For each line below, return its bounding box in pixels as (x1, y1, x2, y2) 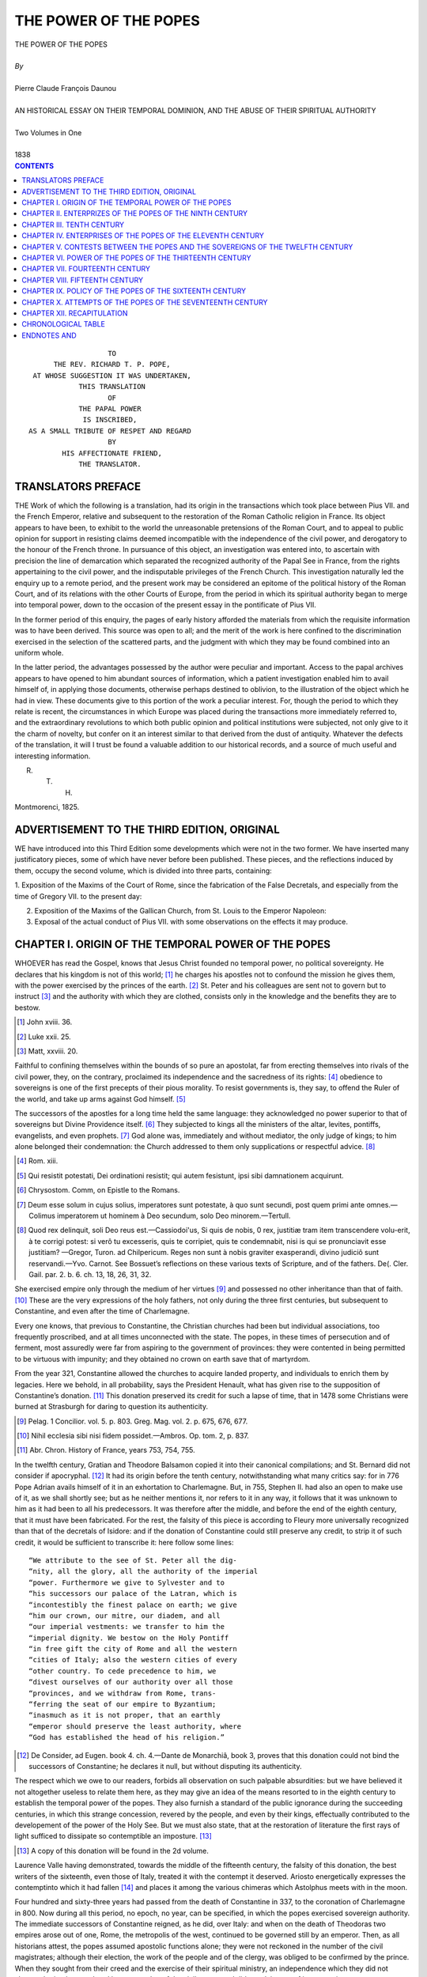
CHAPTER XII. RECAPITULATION (21, 308, 128, 318)
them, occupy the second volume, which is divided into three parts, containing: (14, 866, 272, 875)
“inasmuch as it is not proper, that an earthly (28, 1711, 221, 1720)
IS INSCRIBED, (82, 415, 138, 425)
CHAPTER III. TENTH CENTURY (21, 220, 125, 229)
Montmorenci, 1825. (14, 803, 80, 812)
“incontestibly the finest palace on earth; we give (28, 1600, 237, 1609)
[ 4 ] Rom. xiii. (17, 1156, 59, 1166)
